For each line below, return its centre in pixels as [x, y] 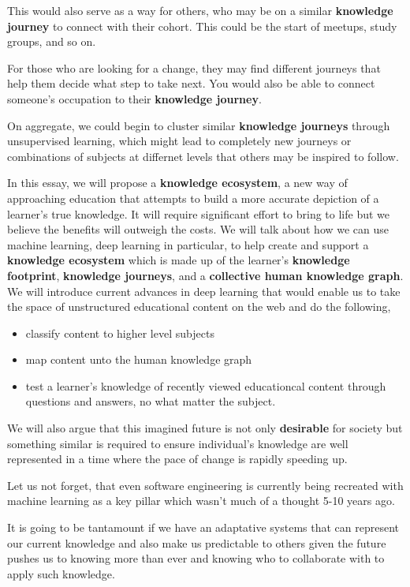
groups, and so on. [52, 41]
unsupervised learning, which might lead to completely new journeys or [179, 141]
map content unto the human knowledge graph [139, 359]
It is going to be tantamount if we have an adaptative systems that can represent [203, 527]
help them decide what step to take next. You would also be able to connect [191, 83]
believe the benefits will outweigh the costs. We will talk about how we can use [198, 229]
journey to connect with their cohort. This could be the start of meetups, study [202, 26]
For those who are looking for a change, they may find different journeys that [194, 67]
